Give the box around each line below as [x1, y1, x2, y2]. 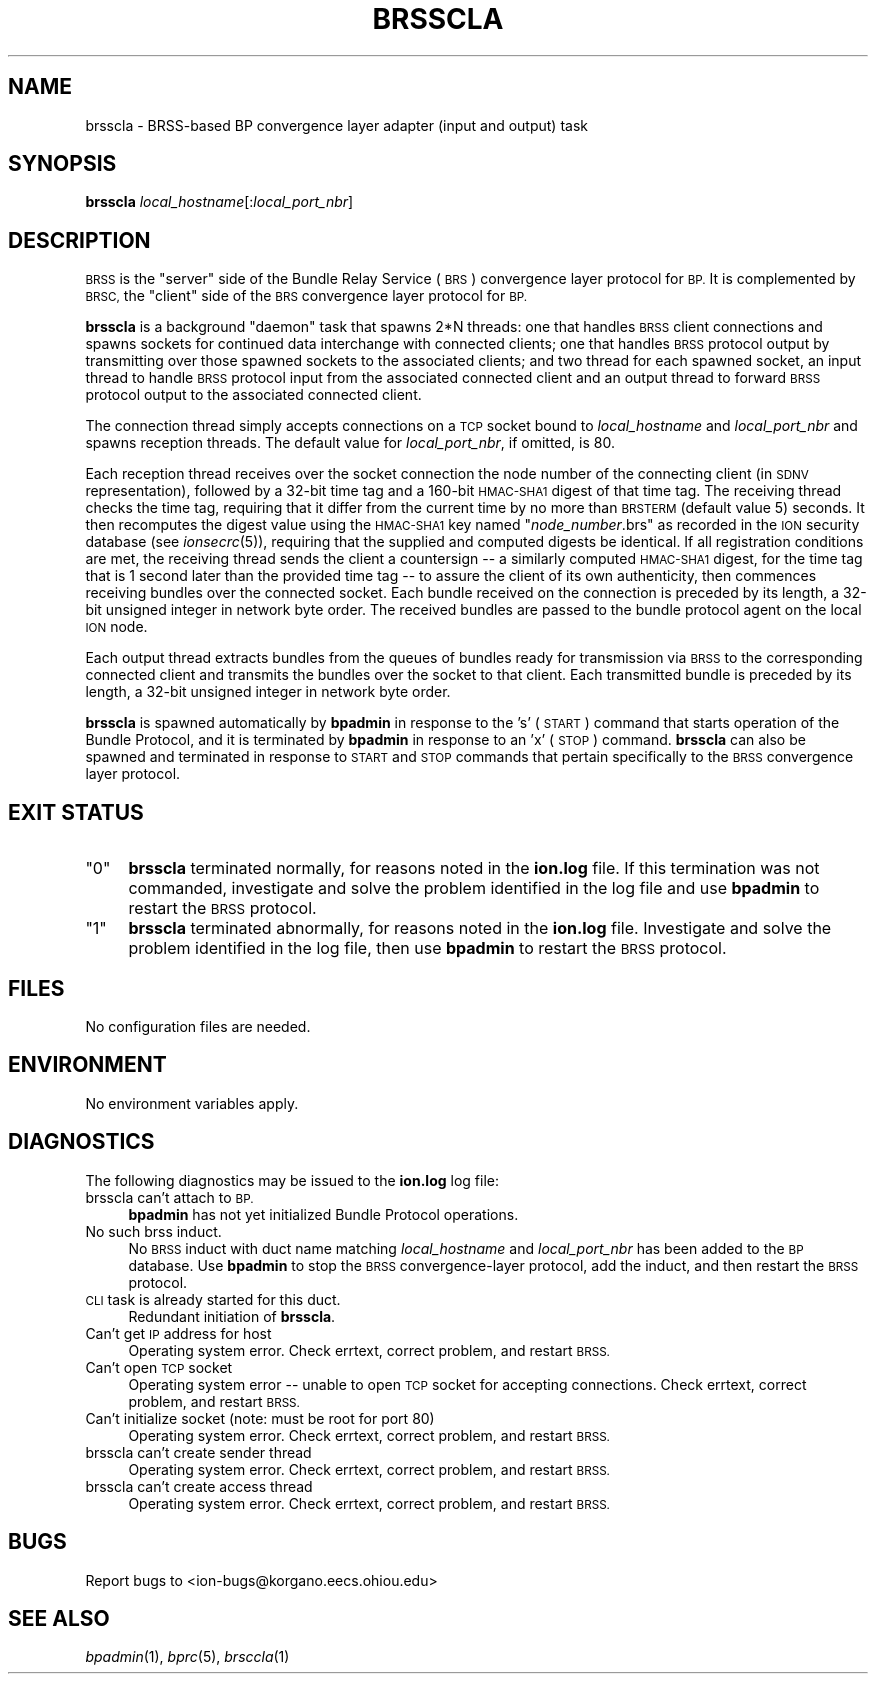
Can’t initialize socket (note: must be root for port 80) [85, 1409, 435, 1427]
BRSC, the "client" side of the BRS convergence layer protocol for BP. [85, 287, 528, 305]
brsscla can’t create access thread [85, 1477, 313, 1495]
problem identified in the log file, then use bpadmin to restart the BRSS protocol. [128, 938, 727, 959]
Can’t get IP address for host [85, 1324, 272, 1342]
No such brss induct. [85, 1222, 222, 1240]
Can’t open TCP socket [85, 1358, 233, 1376]
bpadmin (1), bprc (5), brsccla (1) [85, 1648, 290, 1666]
